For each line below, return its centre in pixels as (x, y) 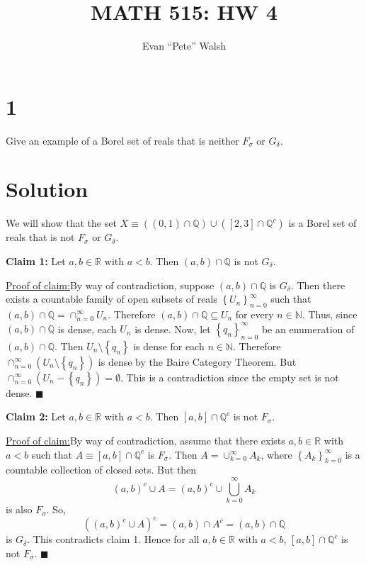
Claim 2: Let (36, 416)
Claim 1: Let (36, 261)
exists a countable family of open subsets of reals (111, 299)
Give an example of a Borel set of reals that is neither (122, 140)
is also (19, 509)
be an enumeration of (308, 329)
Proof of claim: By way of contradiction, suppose (110, 285)
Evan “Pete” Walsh (184, 46)
